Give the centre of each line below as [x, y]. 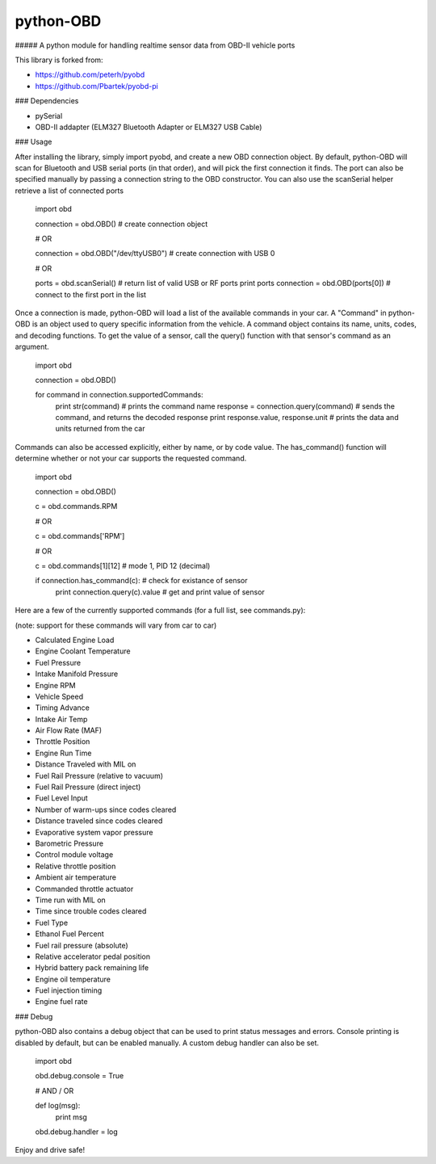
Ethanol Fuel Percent [69, 934]
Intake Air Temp [61, 719]
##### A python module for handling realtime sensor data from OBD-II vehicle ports [155, 45]
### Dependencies [47, 101]
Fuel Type [52, 922]
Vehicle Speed [59, 696]
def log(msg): [58, 1106]
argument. [32, 347]
